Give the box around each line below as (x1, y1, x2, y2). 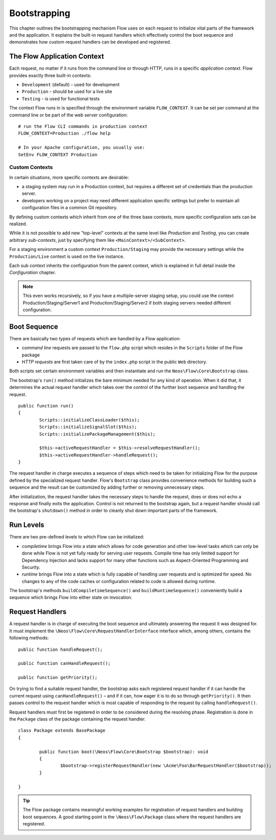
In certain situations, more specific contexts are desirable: (9, 174, 129, 180)
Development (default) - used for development (22, 82, 120, 88)
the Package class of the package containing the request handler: (9, 716, 146, 722)
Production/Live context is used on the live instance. (9, 253, 125, 259)
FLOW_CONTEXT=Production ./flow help (18, 130, 111, 136)
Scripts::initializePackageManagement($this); (39, 431, 156, 437)
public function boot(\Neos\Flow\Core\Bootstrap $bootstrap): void (39, 749, 208, 755)
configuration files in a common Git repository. (22, 205, 118, 211)
